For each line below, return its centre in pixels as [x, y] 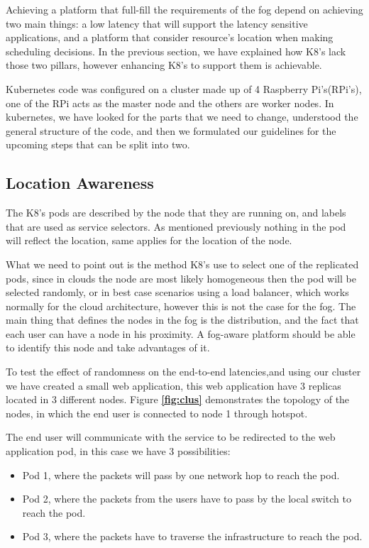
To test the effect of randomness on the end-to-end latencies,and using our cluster [183, 372]
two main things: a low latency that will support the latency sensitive [157, 23]
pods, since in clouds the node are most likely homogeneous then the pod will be [181, 278]
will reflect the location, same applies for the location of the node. [149, 240]
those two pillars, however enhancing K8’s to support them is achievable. [164, 65]
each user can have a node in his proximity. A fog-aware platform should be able [181, 333]
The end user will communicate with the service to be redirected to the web [171, 437]
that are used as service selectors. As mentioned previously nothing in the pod [176, 226]
